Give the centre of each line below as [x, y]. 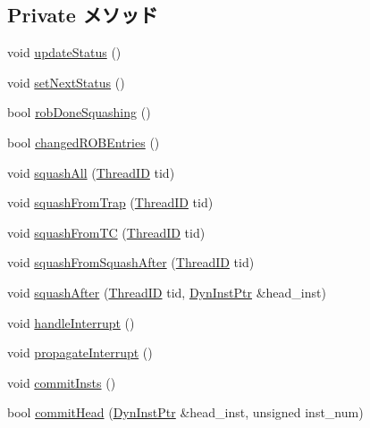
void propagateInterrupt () [80, 352]
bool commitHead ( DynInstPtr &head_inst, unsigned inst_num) [185, 412]
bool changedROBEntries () [84, 142]
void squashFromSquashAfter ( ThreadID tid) [131, 262]
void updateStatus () [64, 52]
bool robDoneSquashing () [79, 112]
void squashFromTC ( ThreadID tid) [106, 232]
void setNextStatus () [66, 82]
